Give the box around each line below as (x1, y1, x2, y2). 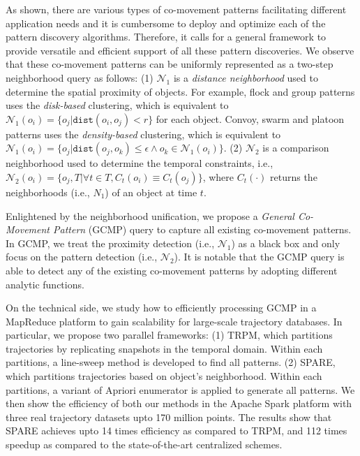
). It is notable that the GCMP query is (174, 249, 345, 264)
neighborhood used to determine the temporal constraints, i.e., (6, 156, 273, 170)
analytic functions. (6, 277, 84, 291)
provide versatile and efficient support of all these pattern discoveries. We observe (6, 43, 354, 57)
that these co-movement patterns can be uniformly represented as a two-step (6, 57, 333, 71)
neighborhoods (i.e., (6, 184, 90, 199)
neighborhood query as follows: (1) (6, 70, 153, 84)
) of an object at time (105, 184, 197, 199)
